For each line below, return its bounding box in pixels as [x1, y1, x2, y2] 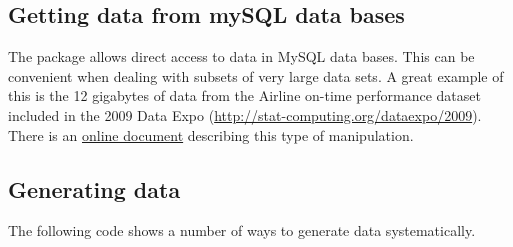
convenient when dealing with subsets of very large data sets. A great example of [8, 65, 504, 86]
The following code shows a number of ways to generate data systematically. [8, 220, 476, 241]
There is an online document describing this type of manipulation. [8, 124, 414, 145]
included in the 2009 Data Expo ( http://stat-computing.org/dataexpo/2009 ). [8, 104, 482, 125]
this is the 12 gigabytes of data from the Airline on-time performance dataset [8, 85, 481, 106]
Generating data [8, 173, 181, 204]
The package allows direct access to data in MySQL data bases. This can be [8, 46, 475, 67]
